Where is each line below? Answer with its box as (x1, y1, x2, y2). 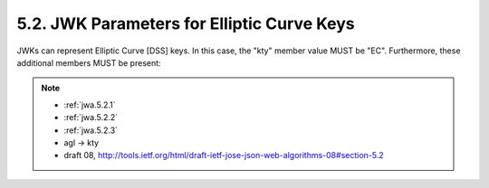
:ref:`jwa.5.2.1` (63, 99, 117, 110)
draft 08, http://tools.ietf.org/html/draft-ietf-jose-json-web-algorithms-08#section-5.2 (63, 150, 384, 161)
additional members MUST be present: (16, 57, 162, 68)
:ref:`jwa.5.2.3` (63, 125, 118, 136)
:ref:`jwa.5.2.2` (63, 112, 119, 123)
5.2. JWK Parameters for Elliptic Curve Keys (16, 14, 355, 33)
